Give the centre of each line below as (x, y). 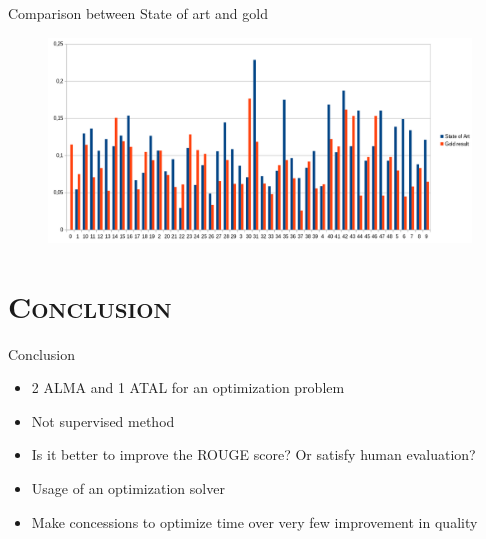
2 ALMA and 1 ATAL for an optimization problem (188, 387)
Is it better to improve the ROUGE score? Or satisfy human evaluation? (253, 454)
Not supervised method (103, 420)
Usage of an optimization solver (128, 488)
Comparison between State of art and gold (138, 13)
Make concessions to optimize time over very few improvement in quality (254, 521)
